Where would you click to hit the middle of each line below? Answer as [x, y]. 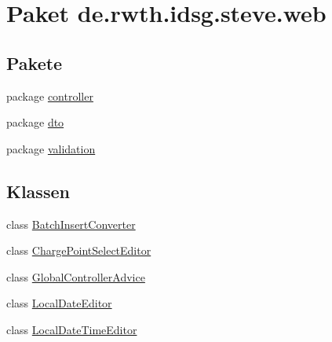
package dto [35, 122]
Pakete [35, 63]
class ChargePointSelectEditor [79, 250]
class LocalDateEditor [59, 303]
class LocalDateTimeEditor [72, 329]
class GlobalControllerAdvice [76, 276]
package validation [51, 148]
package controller [50, 96]
